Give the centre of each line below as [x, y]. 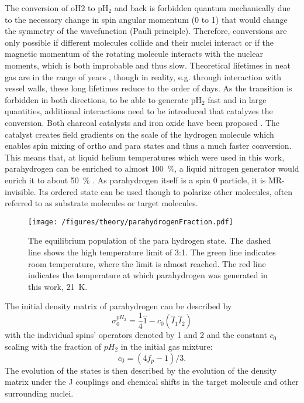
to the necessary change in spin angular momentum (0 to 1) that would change [146, 19]
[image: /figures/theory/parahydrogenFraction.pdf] [131, 222]
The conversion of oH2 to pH [57, 8]
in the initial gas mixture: [167, 346]
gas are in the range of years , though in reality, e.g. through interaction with [143, 76]
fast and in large [237, 99]
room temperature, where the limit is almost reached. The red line [147, 263]
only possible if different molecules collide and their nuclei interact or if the [139, 42]
